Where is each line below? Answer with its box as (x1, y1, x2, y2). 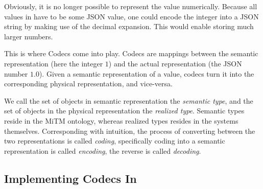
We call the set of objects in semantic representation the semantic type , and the (4, 95, 253, 106)
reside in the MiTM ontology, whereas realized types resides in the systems (4, 115, 238, 126)
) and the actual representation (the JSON (108, 58, 242, 68)
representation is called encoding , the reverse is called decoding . (4, 145, 201, 156)
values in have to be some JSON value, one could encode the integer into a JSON (4, 11, 259, 21)
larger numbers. (4, 31, 53, 41)
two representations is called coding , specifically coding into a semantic (4, 135, 225, 146)
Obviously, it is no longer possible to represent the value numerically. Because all (4, 1, 257, 11)
